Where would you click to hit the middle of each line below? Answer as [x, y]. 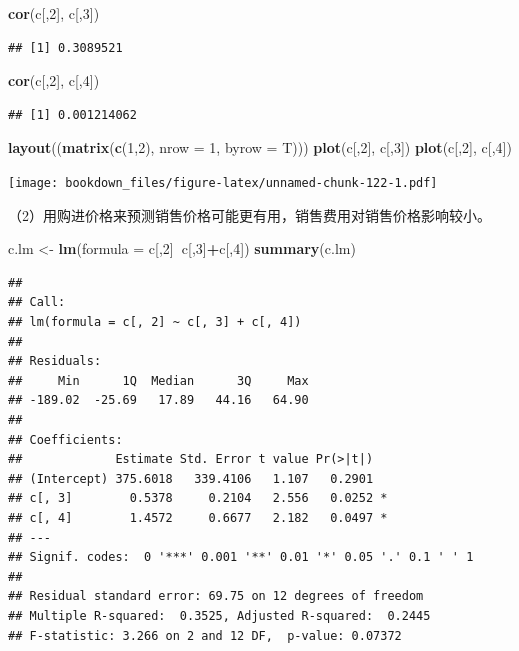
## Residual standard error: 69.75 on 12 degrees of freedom [216, 596]
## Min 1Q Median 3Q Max [158, 380]
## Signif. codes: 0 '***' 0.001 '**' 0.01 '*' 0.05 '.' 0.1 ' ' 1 [241, 557]
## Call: [37, 302]
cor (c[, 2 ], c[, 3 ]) [54, 13]
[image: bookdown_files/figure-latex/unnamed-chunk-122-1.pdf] [223, 182]
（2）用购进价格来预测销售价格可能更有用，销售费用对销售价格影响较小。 [249, 214]
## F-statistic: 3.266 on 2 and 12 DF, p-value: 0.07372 [205, 635]
